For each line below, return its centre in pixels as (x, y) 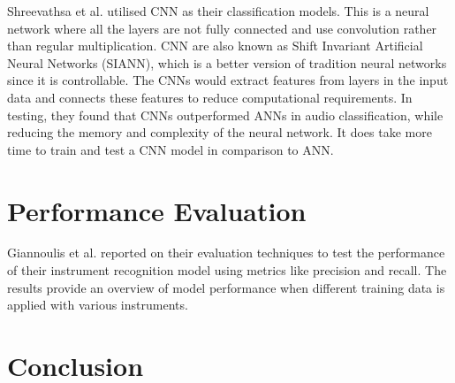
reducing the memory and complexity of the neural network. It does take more (220, 132)
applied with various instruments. (98, 305)
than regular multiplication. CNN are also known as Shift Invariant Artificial (215, 46)
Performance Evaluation (157, 210)
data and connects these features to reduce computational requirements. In (210, 97)
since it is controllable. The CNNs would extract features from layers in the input (228, 80)
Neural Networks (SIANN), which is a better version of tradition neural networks (227, 62)
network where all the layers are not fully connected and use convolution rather (222, 28)
